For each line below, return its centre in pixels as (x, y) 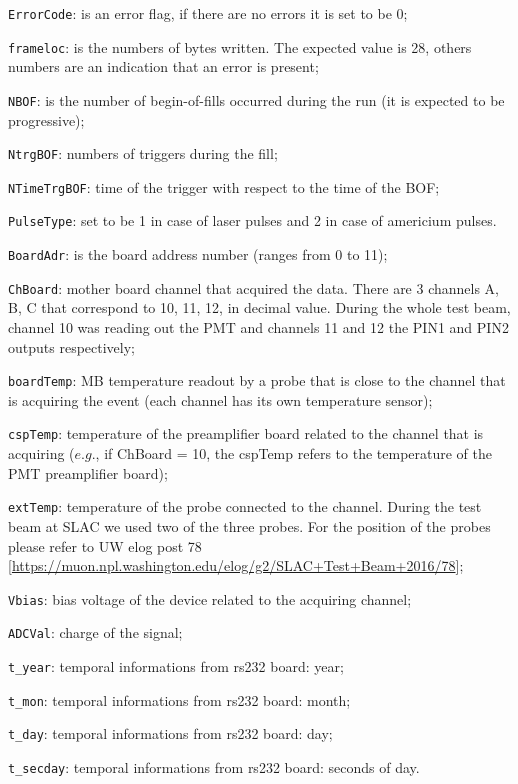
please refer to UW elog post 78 (105, 545)
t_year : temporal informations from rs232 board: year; (176, 666)
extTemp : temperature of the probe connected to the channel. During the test (245, 506)
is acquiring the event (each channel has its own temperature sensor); (220, 399)
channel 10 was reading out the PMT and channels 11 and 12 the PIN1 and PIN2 (258, 327)
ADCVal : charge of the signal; (95, 632)
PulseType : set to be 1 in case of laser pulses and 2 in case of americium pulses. (252, 220)
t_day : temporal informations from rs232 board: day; (170, 733)
